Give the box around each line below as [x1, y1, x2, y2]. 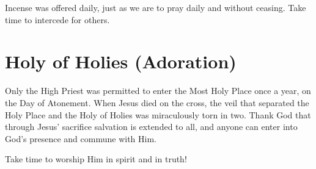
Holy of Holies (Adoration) [5, 49, 237, 74]
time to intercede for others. [5, 13, 110, 26]
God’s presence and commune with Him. [5, 132, 156, 145]
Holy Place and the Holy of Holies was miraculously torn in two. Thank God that [5, 108, 311, 121]
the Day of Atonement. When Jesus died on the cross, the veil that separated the [5, 96, 309, 109]
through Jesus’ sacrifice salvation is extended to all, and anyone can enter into [5, 120, 298, 133]
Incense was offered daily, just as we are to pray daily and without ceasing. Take [5, 1, 306, 13]
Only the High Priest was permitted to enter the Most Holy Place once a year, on [5, 84, 311, 97]
